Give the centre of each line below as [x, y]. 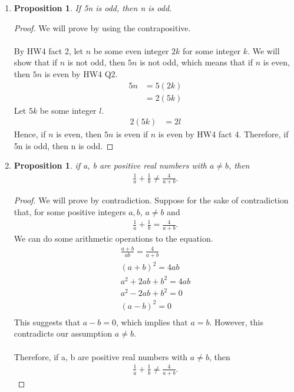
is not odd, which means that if [196, 62]
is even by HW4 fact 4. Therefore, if [223, 134]
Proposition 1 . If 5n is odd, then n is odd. [93, 8]
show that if [35, 62]
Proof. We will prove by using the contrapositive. [102, 27]
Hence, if [30, 134]
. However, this [237, 322]
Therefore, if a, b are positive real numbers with [101, 356]
